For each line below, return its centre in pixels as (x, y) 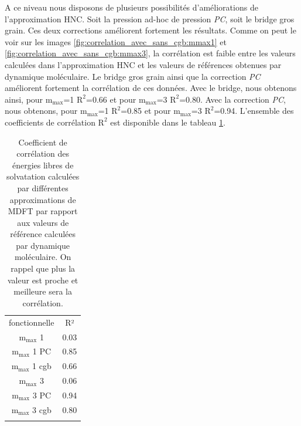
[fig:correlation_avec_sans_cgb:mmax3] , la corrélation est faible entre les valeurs (150, 53)
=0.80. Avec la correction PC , (232, 99)
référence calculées (43, 234)
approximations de (43, 199)
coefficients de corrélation (50, 122)
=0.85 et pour (146, 111)
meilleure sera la (43, 291)
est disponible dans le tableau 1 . (168, 122)
